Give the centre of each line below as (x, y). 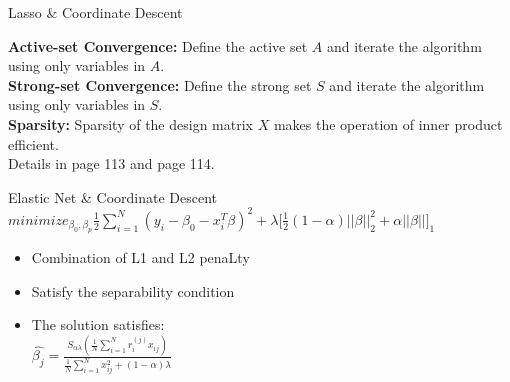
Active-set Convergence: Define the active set (158, 45)
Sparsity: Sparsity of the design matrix (130, 123)
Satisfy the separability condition (133, 290)
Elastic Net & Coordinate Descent (113, 196)
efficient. (33, 143)
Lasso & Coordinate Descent (95, 12)
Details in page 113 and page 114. (111, 163)
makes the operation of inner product (388, 123)
